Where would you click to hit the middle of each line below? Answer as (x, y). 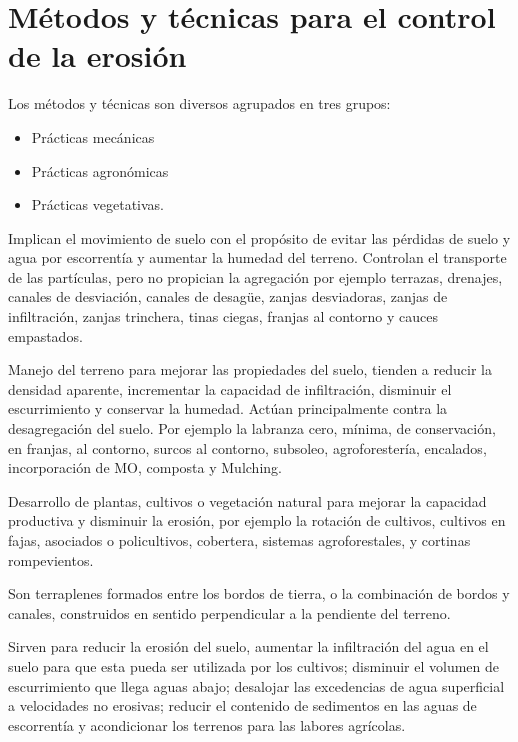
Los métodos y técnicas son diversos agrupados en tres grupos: (199, 103)
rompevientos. (51, 559)
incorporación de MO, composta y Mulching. (145, 467)
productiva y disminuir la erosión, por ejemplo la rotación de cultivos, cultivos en (257, 520)
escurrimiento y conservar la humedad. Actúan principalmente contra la (228, 408)
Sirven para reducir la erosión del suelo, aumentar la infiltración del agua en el (248, 646)
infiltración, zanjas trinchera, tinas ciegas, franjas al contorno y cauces (223, 316)
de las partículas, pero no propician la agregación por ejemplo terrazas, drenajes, (255, 276)
